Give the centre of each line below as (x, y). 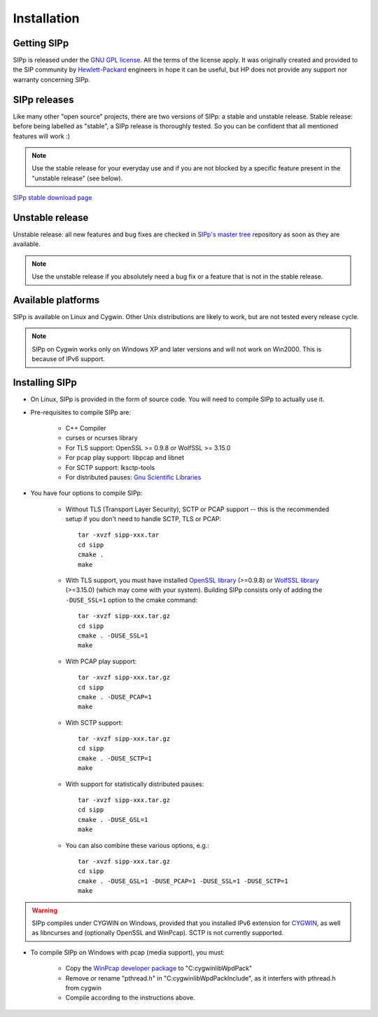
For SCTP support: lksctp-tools (110, 467)
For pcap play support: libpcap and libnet (125, 458)
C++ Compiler (86, 428)
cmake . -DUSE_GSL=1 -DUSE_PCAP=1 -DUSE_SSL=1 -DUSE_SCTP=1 (183, 881)
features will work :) (41, 136)
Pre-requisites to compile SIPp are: (80, 412)
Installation (46, 18)
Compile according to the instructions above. (130, 998)
